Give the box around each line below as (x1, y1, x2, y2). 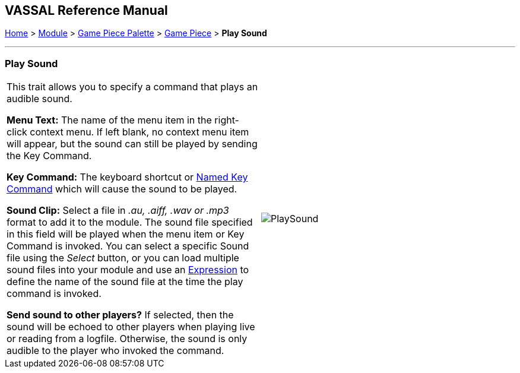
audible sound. (7, 93, 72, 105)
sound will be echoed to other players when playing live (7, 321, 255, 333)
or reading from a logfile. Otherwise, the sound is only (7, 333, 248, 345)
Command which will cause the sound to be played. (7, 183, 237, 195)
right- (214, 114, 239, 127)
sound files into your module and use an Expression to (7, 264, 249, 276)
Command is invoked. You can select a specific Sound (7, 240, 249, 252)
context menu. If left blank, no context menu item (30, 126, 249, 138)
